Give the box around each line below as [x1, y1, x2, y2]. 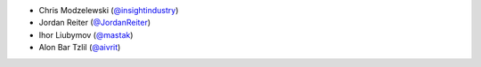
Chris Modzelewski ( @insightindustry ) [38, 5, 179, 15]
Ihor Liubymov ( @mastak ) [38, 29, 134, 40]
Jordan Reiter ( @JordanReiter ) [38, 18, 151, 28]
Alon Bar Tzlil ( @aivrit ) [38, 42, 121, 53]
